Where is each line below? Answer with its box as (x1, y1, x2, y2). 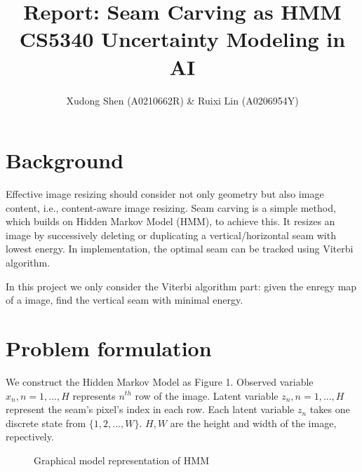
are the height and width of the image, (170, 415, 337, 430)
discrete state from (6, 415, 86, 430)
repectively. (6, 429, 54, 444)
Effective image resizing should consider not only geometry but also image (6, 187, 324, 201)
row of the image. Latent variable (135, 388, 279, 403)
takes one (309, 402, 350, 417)
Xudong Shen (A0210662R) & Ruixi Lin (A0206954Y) (66, 93, 299, 107)
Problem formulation (6, 333, 212, 362)
